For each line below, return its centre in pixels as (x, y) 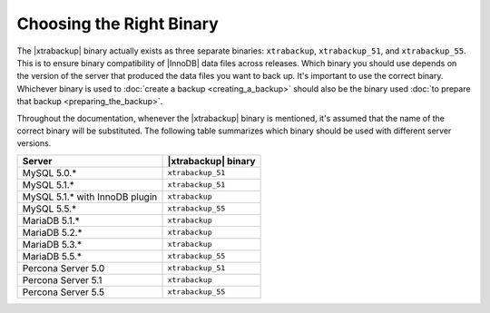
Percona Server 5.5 (63, 292)
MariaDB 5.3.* (52, 244)
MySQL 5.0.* (49, 172)
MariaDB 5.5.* (52, 256)
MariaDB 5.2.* (52, 232)
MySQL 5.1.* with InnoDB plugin (90, 197)
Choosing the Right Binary (118, 24)
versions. (34, 143)
